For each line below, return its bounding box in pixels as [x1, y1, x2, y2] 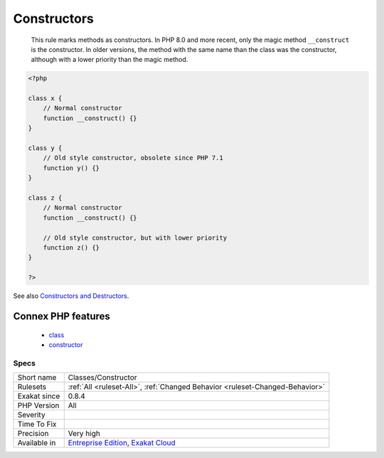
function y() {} [43, 164, 100, 172]
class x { [28, 95, 63, 102]
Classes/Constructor [68, 373, 137, 383]
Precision [17, 429, 49, 439]
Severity [17, 410, 46, 420]
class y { [28, 144, 63, 152]
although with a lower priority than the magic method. [31, 55, 188, 64]
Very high [68, 429, 101, 439]
